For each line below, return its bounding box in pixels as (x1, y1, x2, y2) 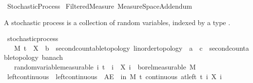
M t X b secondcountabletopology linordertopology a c (14, 42, 203, 53)
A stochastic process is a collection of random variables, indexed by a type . (4, 17, 231, 27)
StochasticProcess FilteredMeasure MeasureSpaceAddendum (7, 1, 192, 11)
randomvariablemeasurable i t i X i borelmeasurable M (14, 61, 196, 71)
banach (41, 52, 63, 62)
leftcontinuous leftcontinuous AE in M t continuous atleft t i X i (7, 71, 222, 81)
